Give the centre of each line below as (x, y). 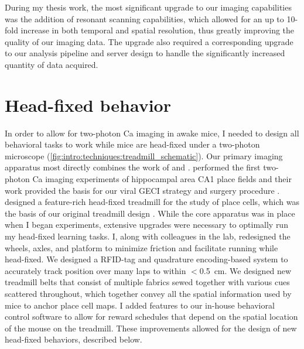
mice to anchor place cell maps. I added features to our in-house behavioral (140, 305)
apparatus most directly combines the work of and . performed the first (133, 167)
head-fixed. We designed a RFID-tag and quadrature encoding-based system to (146, 259)
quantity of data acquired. (52, 64)
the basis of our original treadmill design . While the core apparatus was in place (150, 213)
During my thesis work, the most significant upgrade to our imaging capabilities (148, 7)
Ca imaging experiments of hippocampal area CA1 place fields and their (162, 179)
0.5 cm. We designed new (245, 270)
